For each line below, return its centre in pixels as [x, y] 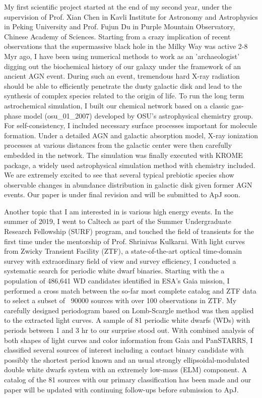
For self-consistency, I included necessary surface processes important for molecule [130, 125]
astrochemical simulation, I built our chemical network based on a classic [117, 105]
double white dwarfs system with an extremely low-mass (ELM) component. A [126, 369]
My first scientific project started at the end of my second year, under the [118, 7]
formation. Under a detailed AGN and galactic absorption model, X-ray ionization [131, 135]
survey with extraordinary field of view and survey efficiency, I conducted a [120, 261]
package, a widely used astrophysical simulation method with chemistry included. [130, 165]
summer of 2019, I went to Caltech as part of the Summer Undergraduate [118, 221]
